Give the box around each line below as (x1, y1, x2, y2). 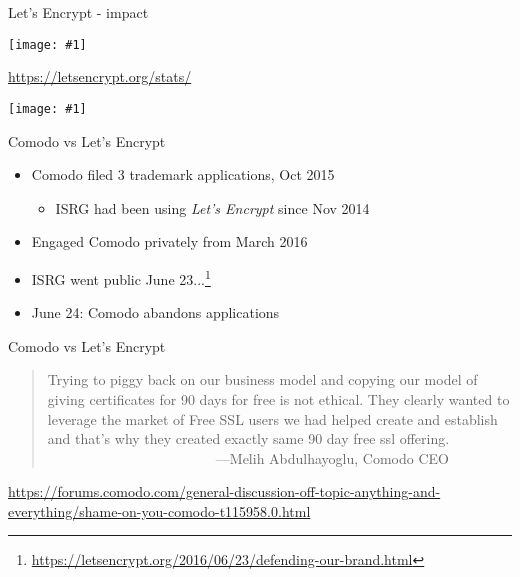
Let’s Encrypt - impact (8, 2, 149, 22)
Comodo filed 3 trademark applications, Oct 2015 (31, 164, 335, 185)
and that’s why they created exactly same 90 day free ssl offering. (47, 428, 450, 449)
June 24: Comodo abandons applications (31, 302, 280, 323)
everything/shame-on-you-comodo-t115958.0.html (8, 500, 311, 521)
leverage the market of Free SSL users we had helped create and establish (47, 408, 498, 429)
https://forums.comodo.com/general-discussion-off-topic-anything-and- (8, 481, 441, 502)
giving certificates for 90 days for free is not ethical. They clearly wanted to (47, 388, 510, 409)
